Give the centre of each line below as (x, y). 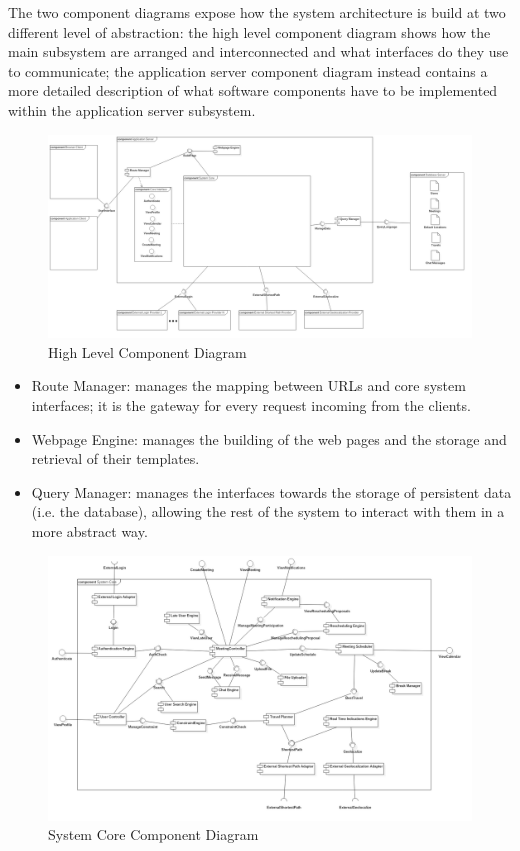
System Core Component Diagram (153, 834)
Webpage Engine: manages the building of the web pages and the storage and (269, 438)
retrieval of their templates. (115, 458)
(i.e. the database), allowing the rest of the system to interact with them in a (268, 511)
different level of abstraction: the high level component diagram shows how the (249, 31)
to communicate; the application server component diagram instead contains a (248, 70)
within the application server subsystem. (132, 109)
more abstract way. (89, 531)
